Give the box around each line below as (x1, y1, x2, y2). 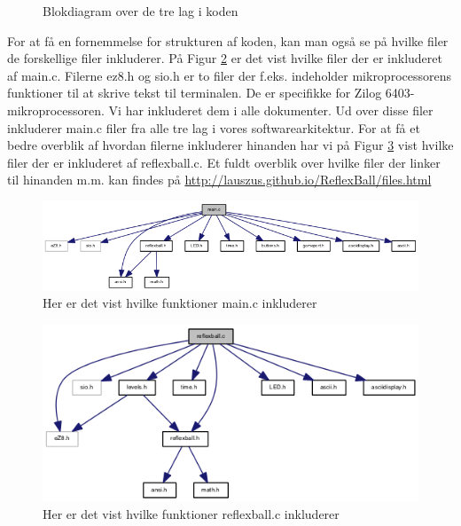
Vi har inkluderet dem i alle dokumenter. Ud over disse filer (108, 100, 434, 119)
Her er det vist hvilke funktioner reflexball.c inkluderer (43, 505, 340, 523)
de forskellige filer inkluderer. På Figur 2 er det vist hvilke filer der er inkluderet (7, 49, 442, 67)
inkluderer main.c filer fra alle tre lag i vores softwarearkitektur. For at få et (7, 118, 420, 137)
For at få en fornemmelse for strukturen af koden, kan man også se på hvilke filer (7, 31, 449, 50)
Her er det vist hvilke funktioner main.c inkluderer (43, 294, 317, 312)
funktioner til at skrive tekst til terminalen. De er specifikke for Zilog (7, 83, 382, 102)
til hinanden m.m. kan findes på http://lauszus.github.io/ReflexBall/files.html (7, 170, 432, 189)
